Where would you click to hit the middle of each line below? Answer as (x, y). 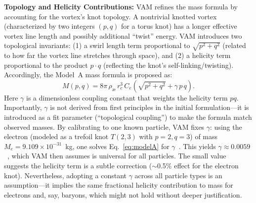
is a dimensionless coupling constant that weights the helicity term (127, 97)
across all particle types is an (178, 175)
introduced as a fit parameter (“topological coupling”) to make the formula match (128, 117)
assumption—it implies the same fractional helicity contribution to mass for (119, 185)
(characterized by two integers (49, 26)
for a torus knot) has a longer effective (179, 26)
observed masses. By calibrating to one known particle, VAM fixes (104, 127)
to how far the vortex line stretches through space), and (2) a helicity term (117, 55)
